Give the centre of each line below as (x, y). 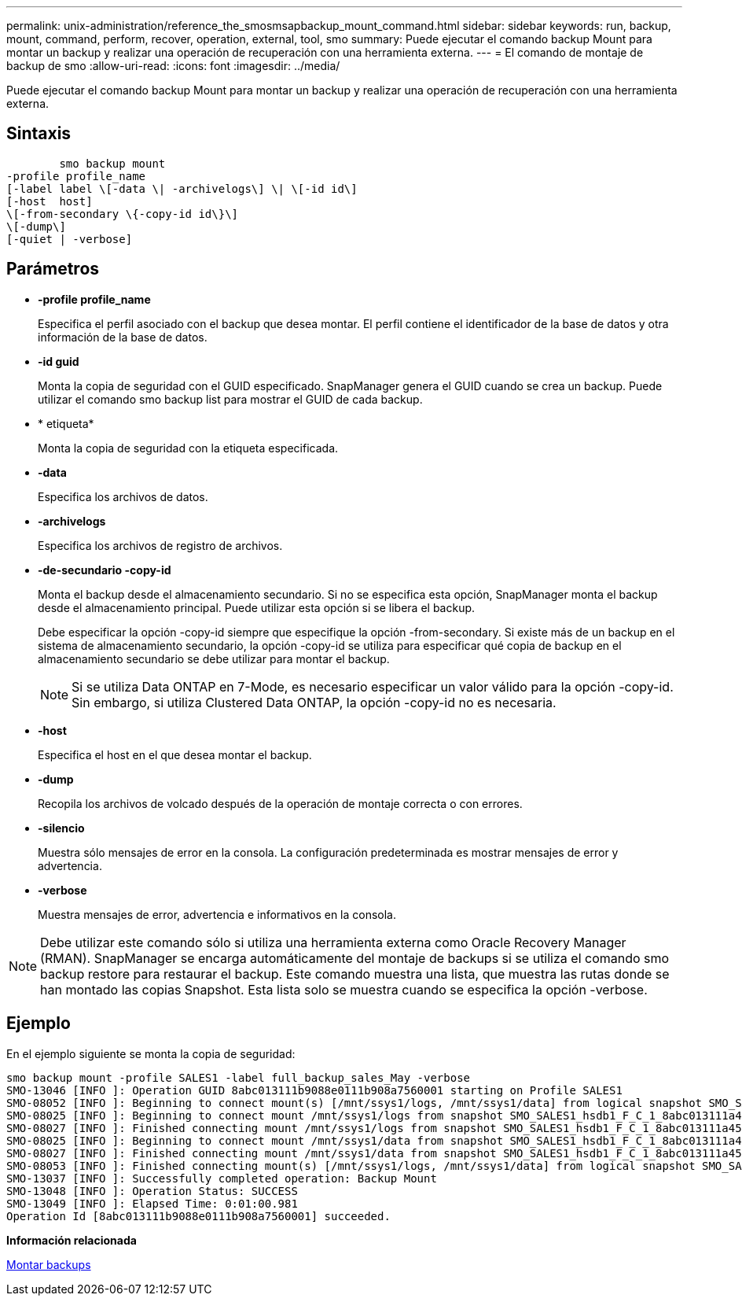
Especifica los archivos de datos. (123, 496)
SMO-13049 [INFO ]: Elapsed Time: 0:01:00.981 (152, 1203)
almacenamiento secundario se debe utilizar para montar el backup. (214, 658)
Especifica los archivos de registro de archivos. (160, 545)
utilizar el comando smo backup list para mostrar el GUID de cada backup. (230, 399)
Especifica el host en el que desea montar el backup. (175, 754)
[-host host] (50, 201)
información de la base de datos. (123, 337)
